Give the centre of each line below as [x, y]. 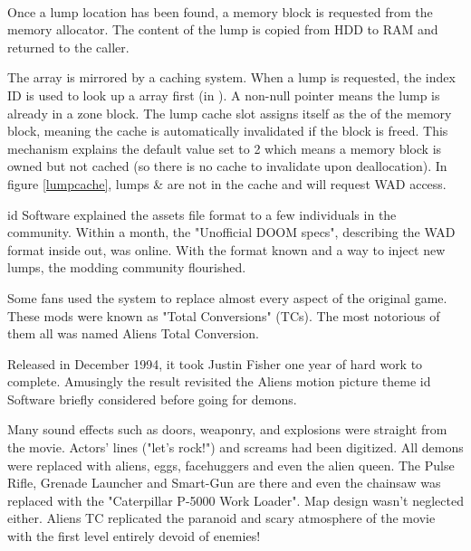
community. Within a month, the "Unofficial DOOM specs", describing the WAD [231, 232]
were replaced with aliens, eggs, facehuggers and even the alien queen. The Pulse [231, 465]
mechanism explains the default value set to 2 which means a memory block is [225, 148]
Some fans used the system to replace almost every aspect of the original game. [227, 297]
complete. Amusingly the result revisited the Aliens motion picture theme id [219, 381]
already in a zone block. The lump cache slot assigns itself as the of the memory [230, 113]
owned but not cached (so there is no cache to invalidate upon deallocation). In [227, 166]
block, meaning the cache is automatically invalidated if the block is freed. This [228, 131]
